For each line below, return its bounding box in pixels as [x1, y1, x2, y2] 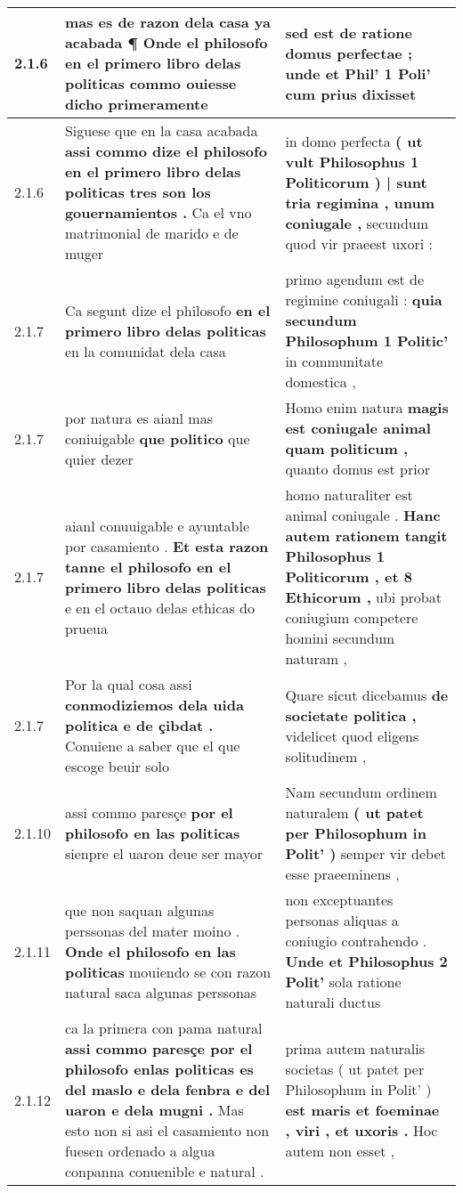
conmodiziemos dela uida [64, 694, 244, 715]
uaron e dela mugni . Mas [64, 1100, 244, 1120]
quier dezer [64, 448, 134, 469]
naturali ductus [285, 992, 381, 1012]
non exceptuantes [285, 889, 394, 910]
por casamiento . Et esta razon [64, 535, 269, 556]
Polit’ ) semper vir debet [285, 843, 446, 864]
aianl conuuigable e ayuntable [64, 515, 250, 536]
